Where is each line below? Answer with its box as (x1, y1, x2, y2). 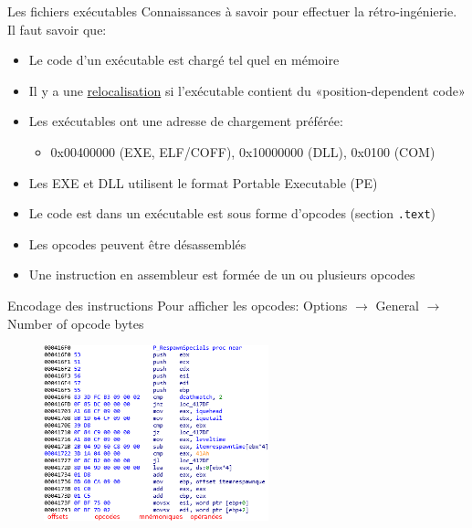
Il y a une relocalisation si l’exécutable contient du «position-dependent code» (28, 80, 466, 100)
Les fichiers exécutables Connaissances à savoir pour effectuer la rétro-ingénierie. (7, 2, 457, 20)
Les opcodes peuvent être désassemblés (28, 234, 246, 253)
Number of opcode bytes (7, 313, 144, 333)
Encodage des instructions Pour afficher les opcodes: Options (7, 296, 348, 314)
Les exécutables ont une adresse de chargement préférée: (28, 111, 343, 131)
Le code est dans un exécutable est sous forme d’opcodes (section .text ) (28, 204, 436, 223)
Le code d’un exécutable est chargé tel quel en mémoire (28, 50, 340, 69)
